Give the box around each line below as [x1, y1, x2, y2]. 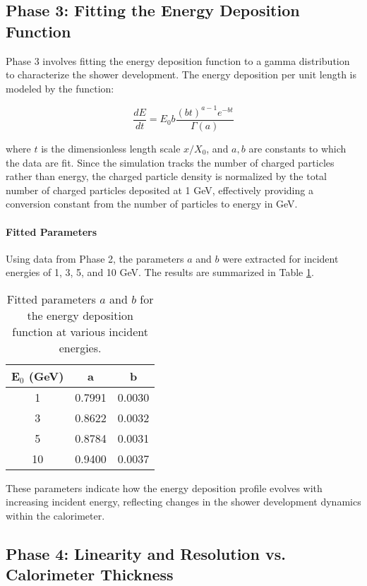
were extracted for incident [222, 251, 339, 265]
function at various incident [12, 323, 148, 340]
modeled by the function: [6, 80, 114, 95]
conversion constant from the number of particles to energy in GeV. [6, 196, 298, 211]
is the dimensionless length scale [41, 140, 181, 155]
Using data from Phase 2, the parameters [6, 251, 184, 265]
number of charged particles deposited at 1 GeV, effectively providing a [6, 182, 313, 197]
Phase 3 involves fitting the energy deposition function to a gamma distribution [6, 53, 350, 68]
